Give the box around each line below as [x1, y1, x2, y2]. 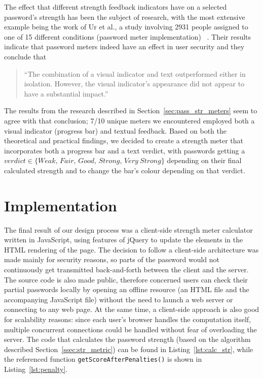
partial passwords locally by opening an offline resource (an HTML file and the [4, 284, 249, 295]
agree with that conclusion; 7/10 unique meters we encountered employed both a [4, 115, 255, 125]
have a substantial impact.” [24, 88, 108, 99]
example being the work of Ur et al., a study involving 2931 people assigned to [4, 21, 248, 32]
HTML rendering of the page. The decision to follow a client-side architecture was [4, 244, 259, 255]
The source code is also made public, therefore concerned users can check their [4, 274, 248, 285]
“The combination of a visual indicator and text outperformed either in [24, 68, 246, 79]
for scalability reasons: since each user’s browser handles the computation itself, [4, 313, 251, 324]
